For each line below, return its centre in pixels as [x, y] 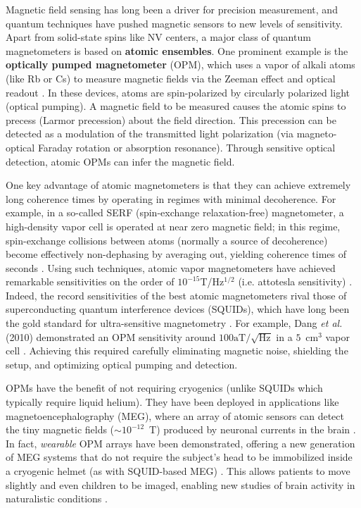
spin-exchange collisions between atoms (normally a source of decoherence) [167, 240]
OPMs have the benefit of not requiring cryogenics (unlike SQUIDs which [164, 388]
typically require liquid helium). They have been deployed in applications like [172, 402]
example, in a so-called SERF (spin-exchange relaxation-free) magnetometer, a [175, 212]
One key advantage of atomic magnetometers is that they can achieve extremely [178, 185]
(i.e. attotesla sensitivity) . [295, 281]
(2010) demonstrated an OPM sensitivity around [111, 336]
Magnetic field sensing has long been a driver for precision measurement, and [172, 9]
